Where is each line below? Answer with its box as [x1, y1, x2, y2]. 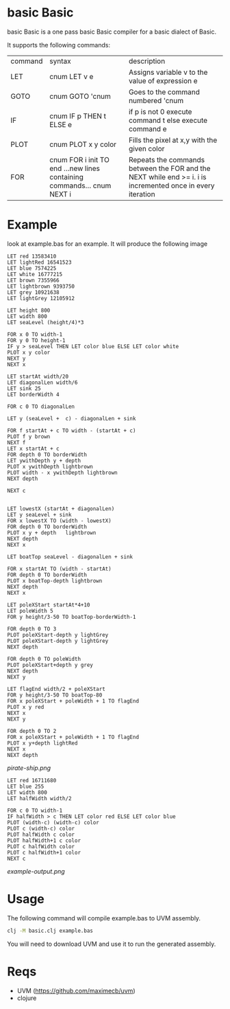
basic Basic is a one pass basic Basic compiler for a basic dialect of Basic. [7, 27, 217, 36]
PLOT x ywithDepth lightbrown [7, 463, 94, 470]
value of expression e [129, 76, 198, 85]
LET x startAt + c [7, 445, 60, 452]
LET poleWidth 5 [7, 607, 53, 614]
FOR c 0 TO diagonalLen [7, 403, 75, 410]
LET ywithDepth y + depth [7, 457, 81, 464]
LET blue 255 [7, 783, 44, 790]
